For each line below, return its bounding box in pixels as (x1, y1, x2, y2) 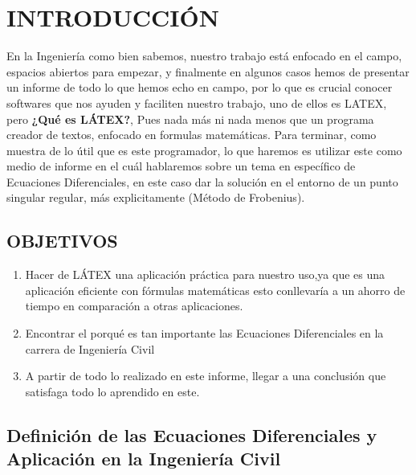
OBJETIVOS (6, 228, 118, 253)
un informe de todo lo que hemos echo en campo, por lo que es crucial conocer (6, 79, 393, 96)
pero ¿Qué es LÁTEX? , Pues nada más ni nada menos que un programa (6, 110, 374, 127)
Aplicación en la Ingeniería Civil (6, 446, 281, 471)
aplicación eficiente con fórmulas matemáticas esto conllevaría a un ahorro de (25, 281, 406, 298)
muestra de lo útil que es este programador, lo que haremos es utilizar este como (6, 141, 402, 158)
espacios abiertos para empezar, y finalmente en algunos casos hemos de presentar (6, 63, 410, 80)
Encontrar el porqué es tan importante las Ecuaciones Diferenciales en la (25, 325, 384, 342)
